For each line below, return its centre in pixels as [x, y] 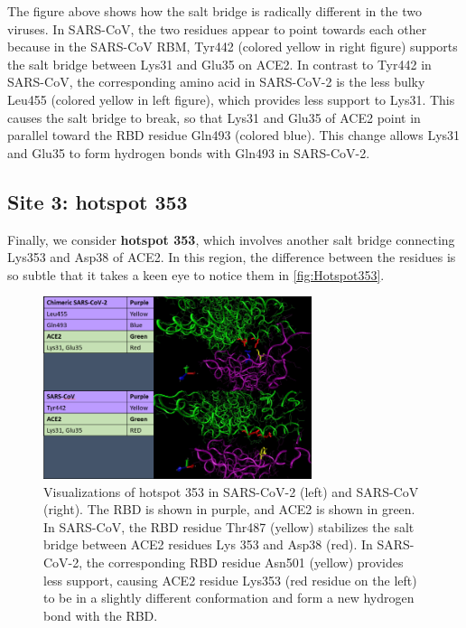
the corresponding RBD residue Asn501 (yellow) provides [245, 562]
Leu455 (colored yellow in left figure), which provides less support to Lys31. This [231, 99]
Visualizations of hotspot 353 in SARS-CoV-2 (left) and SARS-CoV [231, 491]
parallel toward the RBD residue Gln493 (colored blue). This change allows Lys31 [234, 135]
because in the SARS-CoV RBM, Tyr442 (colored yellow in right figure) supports [233, 47]
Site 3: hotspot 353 [98, 201]
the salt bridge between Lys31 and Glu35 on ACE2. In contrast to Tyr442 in [219, 64]
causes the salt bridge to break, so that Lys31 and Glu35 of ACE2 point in [214, 117]
